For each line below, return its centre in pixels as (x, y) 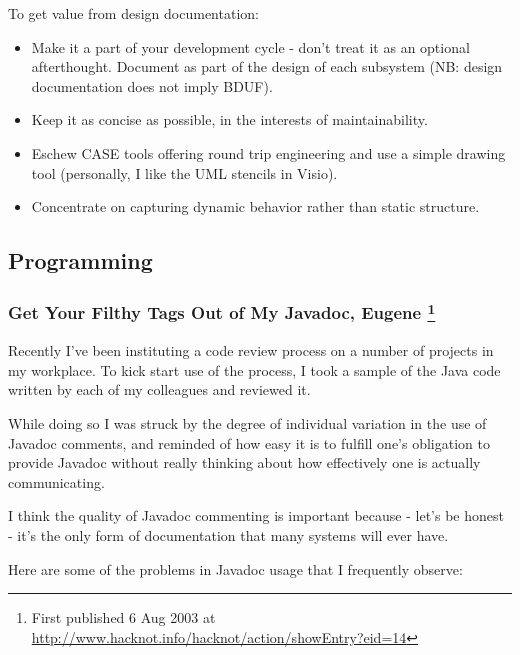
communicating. (56, 481)
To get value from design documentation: (133, 13)
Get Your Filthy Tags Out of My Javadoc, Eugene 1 (222, 311)
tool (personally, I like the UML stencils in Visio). (184, 172)
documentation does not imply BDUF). (152, 85)
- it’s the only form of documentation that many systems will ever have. (228, 534)
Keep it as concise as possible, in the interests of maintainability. (229, 119)
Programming (80, 260)
